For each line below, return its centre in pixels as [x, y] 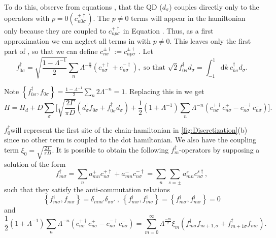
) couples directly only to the [214, 7]
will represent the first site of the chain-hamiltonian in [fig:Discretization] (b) [129, 129]
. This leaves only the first [210, 41]
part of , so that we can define [51, 51]
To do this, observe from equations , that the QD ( [83, 7]
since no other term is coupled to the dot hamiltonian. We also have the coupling [130, 140]
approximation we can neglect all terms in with [78, 41]
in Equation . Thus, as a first [168, 30]
